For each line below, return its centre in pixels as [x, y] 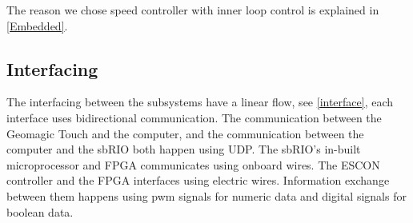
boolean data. [40, 211]
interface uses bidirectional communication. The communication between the [194, 117]
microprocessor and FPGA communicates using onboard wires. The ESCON [193, 164]
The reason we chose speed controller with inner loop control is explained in [193, 10]
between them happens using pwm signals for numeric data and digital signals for [206, 195]
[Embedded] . [37, 25]
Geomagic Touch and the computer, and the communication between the [185, 133]
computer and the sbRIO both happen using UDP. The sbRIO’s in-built [184, 149]
